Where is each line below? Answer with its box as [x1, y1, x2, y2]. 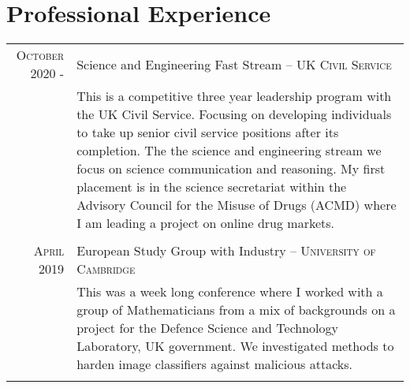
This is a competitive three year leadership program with [76, 87, 392, 106]
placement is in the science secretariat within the [76, 177, 347, 196]
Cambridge [76, 259, 136, 278]
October [16, 46, 65, 65]
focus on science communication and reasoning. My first [76, 159, 386, 178]
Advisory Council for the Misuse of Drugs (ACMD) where [76, 196, 397, 215]
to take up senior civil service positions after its [76, 123, 339, 142]
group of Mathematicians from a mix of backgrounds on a [76, 300, 396, 319]
